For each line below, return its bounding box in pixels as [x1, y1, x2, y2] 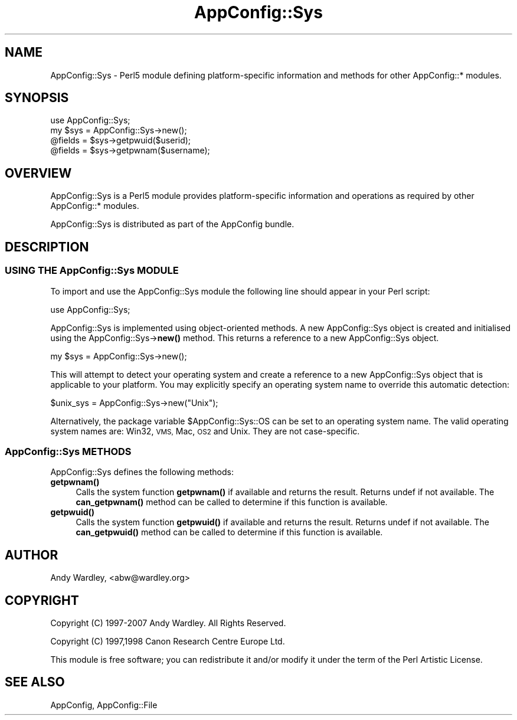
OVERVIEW [5, 165, 72, 181]
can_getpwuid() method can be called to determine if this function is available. [76, 527, 383, 538]
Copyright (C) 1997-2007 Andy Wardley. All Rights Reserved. [50, 617, 286, 628]
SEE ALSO [5, 675, 65, 690]
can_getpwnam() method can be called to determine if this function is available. [76, 497, 388, 508]
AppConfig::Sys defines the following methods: [50, 467, 234, 477]
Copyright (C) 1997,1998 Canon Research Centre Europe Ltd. [50, 636, 285, 646]
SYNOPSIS [5, 90, 69, 106]
